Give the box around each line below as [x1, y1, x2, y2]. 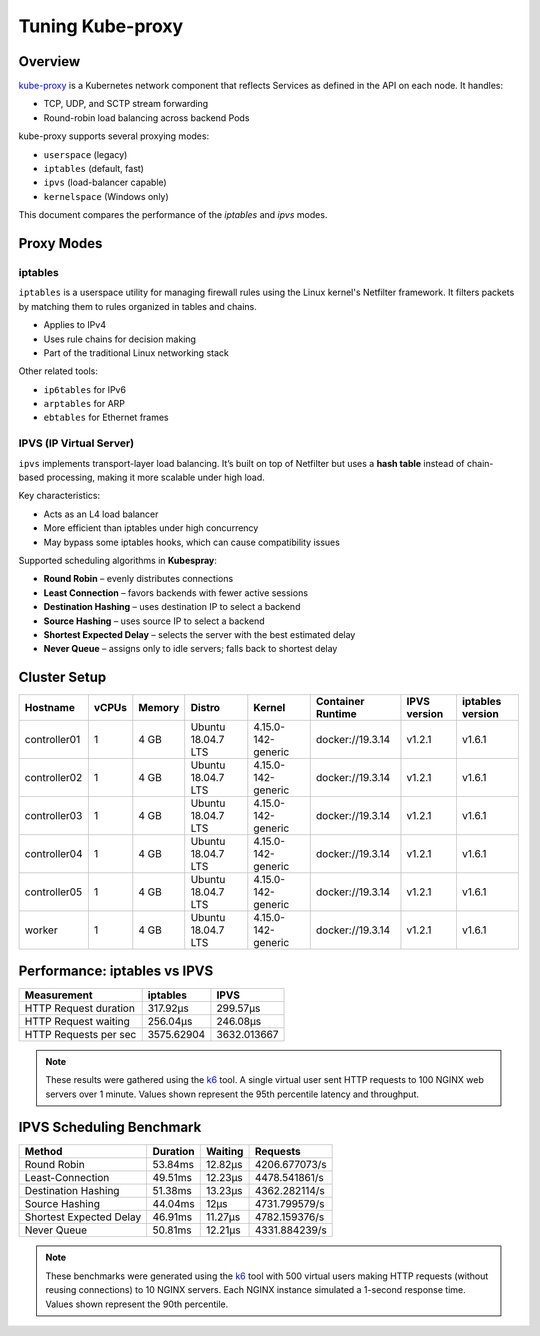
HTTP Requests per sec [24, 1027, 137, 1041]
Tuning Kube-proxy [18, 15, 184, 37]
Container [315, 695, 365, 709]
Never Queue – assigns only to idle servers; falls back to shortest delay [43, 643, 338, 655]
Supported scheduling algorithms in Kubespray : [18, 554, 217, 566]
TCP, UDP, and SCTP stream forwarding [43, 98, 209, 110]
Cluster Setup [18, 669, 107, 686]
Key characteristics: [18, 490, 100, 502]
